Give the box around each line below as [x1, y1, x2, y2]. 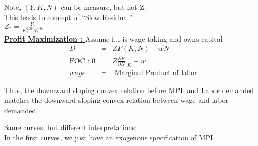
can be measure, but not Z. [61, 2, 146, 12]
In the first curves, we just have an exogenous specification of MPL [4, 132, 215, 142]
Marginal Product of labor [114, 69, 197, 77]
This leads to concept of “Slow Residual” [4, 11, 133, 22]
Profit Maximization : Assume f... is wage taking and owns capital [4, 33, 223, 44]
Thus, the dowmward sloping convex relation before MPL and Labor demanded [4, 84, 254, 95]
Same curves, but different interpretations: [4, 122, 137, 133]
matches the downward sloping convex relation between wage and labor [4, 95, 228, 105]
